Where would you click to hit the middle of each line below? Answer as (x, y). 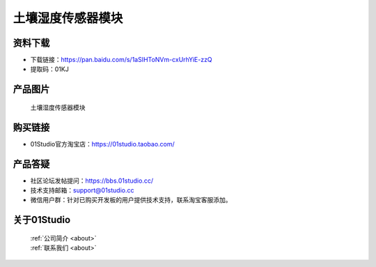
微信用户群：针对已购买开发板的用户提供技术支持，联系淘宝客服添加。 (131, 200)
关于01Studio (42, 220)
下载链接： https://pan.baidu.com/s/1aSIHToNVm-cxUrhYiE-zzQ (121, 60)
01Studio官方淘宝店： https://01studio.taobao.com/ (103, 144)
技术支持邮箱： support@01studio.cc (82, 190)
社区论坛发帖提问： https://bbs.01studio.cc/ (92, 181)
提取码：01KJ (49, 69)
